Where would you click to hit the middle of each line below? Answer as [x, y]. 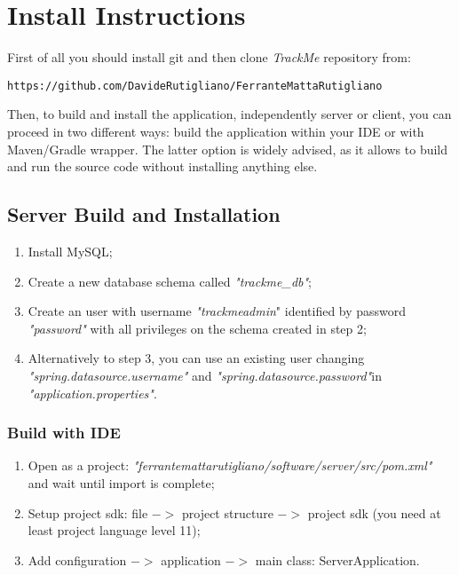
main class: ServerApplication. [337, 559]
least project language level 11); [114, 530]
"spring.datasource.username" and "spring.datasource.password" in [205, 375]
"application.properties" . [92, 393]
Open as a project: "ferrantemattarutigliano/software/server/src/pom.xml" [230, 465]
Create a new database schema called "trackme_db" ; [170, 281]
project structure [227, 512]
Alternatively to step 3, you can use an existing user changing [196, 358]
